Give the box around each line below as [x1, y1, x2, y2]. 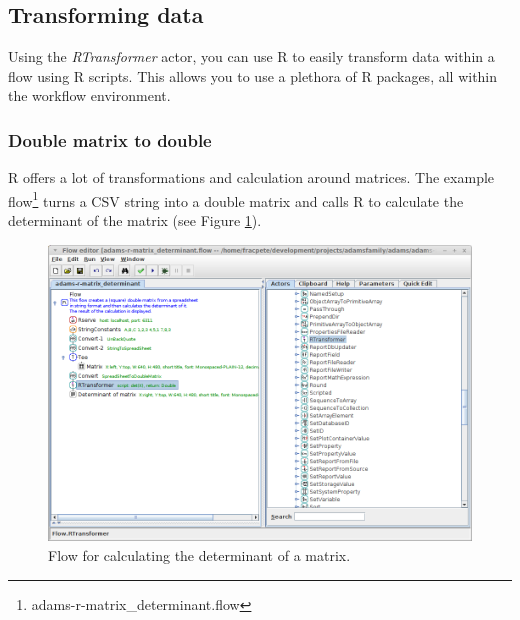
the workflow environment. [8, 85, 171, 106]
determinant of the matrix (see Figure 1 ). [8, 210, 262, 231]
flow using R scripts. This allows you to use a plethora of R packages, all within [8, 65, 498, 86]
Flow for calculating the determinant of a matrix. [48, 545, 351, 566]
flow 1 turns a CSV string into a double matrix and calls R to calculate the [8, 187, 464, 211]
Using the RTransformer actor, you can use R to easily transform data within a [8, 46, 495, 67]
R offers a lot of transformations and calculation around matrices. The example [8, 167, 495, 188]
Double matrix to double [8, 127, 212, 152]
